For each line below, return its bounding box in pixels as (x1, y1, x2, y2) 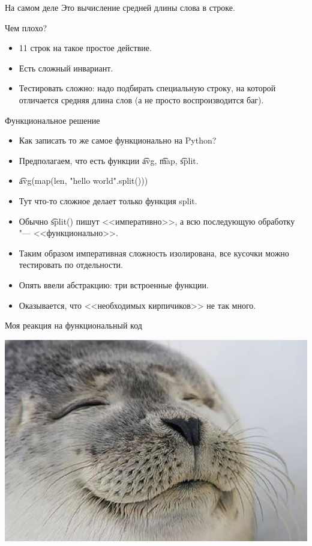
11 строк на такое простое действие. (19, 41, 152, 54)
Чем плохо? (5, 21, 47, 34)
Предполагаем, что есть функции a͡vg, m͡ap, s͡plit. (19, 154, 199, 166)
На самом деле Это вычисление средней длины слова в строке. (5, 1, 235, 13)
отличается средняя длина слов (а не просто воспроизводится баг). (19, 93, 264, 106)
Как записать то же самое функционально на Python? (19, 134, 217, 147)
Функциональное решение (5, 114, 100, 126)
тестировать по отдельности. (19, 258, 123, 271)
